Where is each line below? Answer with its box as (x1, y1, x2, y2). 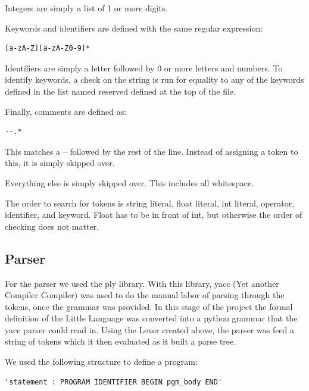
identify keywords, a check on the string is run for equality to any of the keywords (5, 73, 304, 86)
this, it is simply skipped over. (5, 157, 115, 169)
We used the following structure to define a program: (5, 355, 198, 368)
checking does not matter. (5, 220, 99, 232)
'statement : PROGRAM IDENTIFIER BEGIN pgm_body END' (5, 377, 223, 386)
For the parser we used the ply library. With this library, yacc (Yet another (5, 277, 279, 289)
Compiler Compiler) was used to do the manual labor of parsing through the (5, 289, 285, 301)
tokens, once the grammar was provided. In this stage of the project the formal (5, 300, 293, 312)
